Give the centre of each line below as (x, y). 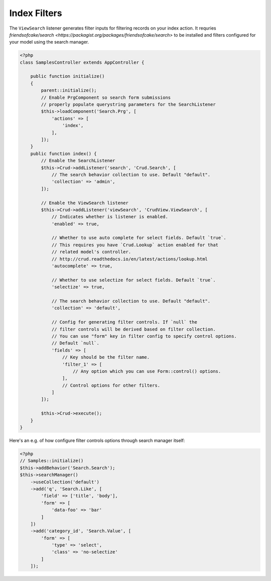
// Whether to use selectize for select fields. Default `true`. (133, 280)
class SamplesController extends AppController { (82, 62)
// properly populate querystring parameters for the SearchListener (128, 105)
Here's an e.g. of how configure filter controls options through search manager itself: (97, 441)
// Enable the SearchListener (78, 161)
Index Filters (36, 13)
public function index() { (64, 154)
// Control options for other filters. (111, 385)
